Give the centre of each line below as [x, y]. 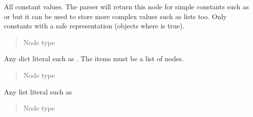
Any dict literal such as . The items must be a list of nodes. [94, 58]
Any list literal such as [38, 91]
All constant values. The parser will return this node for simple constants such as [126, 6]
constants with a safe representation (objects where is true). [94, 26]
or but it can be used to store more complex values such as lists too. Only [115, 16]
